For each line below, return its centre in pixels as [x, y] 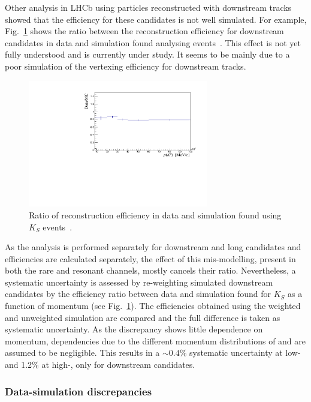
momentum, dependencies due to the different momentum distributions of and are [155, 340]
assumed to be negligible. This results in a [82, 352]
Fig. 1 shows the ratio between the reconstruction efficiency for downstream [144, 31]
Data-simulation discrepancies [78, 391]
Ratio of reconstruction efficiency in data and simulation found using [155, 214]
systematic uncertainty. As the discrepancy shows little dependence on [134, 329]
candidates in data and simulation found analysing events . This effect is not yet [153, 42]
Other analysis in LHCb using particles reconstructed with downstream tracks [148, 7]
